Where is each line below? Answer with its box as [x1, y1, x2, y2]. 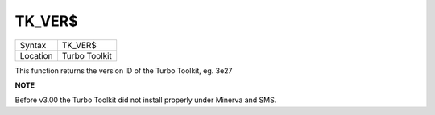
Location [19, 50, 53, 61]
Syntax [19, 39, 47, 51]
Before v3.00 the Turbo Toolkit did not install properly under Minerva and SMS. [14, 95, 277, 105]
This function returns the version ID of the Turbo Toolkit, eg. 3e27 [14, 65, 233, 76]
